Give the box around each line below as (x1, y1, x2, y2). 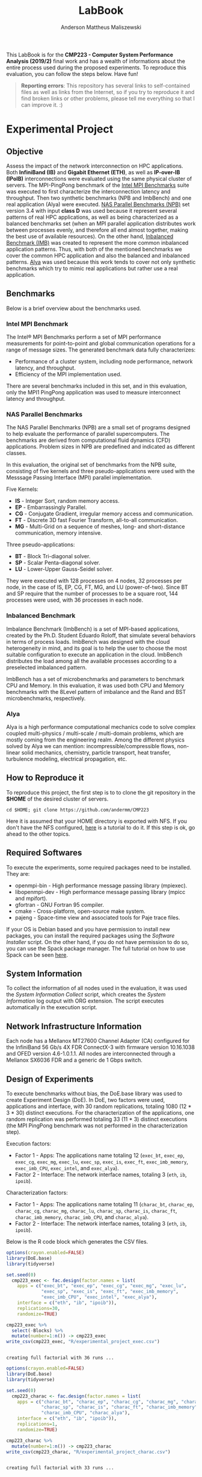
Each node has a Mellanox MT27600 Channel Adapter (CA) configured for (6, 1038, 190, 1045)
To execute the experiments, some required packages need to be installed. (6, 863, 192, 871)
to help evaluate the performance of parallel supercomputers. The (6, 430, 170, 438)
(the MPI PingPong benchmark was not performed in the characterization (6, 1122, 188, 1129)
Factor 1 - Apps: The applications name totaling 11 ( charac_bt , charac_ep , (14, 1201, 194, 1208)
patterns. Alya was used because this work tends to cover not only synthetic (6, 258, 196, 265)
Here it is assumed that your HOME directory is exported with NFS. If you (6, 817, 188, 825)
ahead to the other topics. (6, 830, 70, 837)
